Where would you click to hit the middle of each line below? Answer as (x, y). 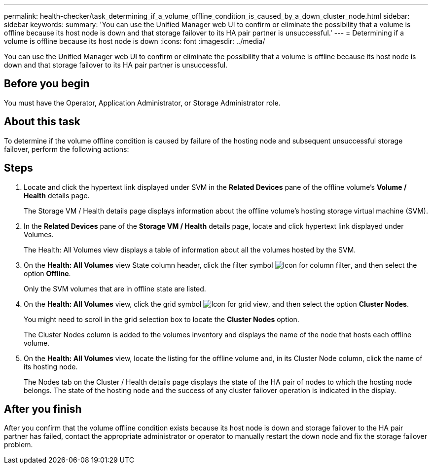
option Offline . (47, 273)
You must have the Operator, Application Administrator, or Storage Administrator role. (142, 103)
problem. (18, 445)
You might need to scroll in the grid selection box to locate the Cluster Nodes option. (162, 319)
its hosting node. (51, 366)
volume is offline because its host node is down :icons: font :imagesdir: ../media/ (135, 41)
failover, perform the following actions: (67, 149)
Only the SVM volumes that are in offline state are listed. (115, 288)
